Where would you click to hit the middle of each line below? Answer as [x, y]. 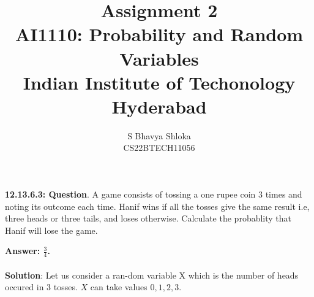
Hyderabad [159, 106]
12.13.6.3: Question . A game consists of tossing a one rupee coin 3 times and [154, 194]
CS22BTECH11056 [159, 148]
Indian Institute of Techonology [159, 82]
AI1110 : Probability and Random [159, 34]
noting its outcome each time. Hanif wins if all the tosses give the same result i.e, [157, 206]
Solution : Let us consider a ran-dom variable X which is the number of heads [152, 275]
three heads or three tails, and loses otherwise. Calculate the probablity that [148, 218]
